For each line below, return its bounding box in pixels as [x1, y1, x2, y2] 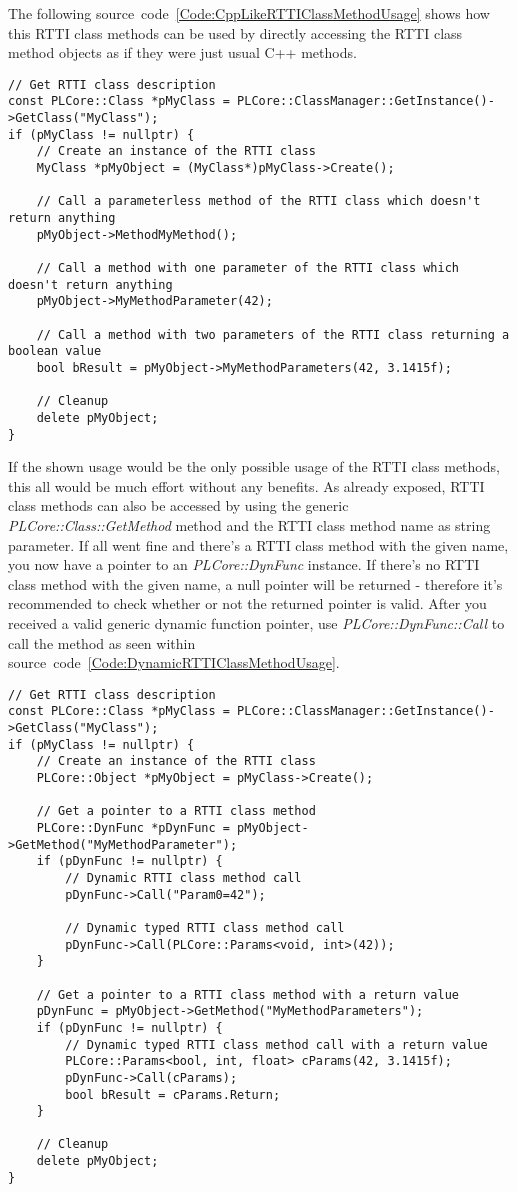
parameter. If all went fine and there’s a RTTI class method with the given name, [8, 534, 509, 555]
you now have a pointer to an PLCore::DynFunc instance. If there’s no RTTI [8, 554, 480, 575]
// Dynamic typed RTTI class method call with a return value [65, 1037, 488, 1052]
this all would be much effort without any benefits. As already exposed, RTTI [8, 475, 485, 496]
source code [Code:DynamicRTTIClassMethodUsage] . [8, 652, 340, 673]
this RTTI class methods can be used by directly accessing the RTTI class [8, 22, 463, 43]
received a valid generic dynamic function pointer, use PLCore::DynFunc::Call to [8, 612, 505, 633]
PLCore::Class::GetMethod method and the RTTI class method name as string [8, 515, 491, 535]
